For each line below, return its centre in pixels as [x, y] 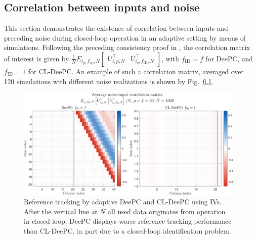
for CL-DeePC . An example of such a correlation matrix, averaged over [136, 71]
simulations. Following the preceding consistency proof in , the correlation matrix [127, 47]
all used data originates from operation [167, 211]
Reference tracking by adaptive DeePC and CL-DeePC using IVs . [123, 202]
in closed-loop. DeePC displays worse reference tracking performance [128, 221]
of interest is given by [37, 58]
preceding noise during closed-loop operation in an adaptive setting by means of [125, 37]
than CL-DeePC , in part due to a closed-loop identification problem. [128, 230]
